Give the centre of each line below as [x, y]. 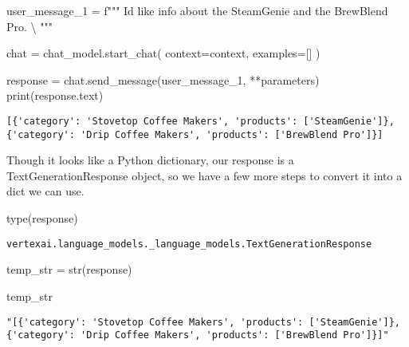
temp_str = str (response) [69, 269]
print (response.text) [55, 95]
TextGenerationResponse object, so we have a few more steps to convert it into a [204, 175]
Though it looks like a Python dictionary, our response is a [150, 160]
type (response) [42, 218]
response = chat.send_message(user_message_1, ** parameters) [163, 79]
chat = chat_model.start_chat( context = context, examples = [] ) [163, 53]
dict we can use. [45, 191]
